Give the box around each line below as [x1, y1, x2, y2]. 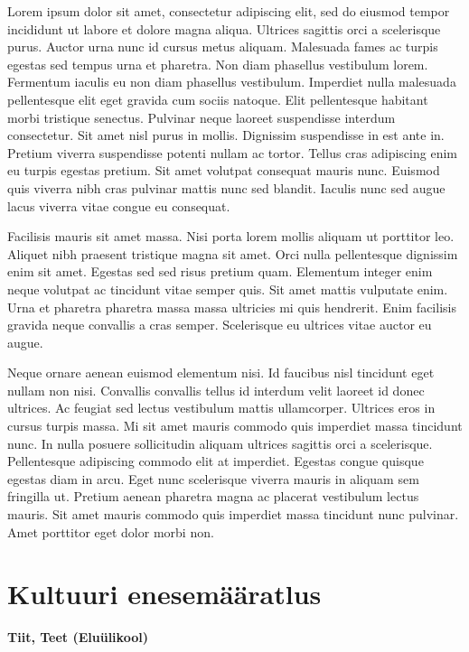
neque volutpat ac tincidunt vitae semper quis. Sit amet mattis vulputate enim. [7, 279, 448, 298]
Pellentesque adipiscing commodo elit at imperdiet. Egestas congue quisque [7, 452, 424, 470]
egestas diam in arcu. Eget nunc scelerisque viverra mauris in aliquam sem [7, 469, 419, 488]
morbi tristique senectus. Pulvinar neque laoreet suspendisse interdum [7, 107, 396, 126]
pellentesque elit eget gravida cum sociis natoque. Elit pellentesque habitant [7, 89, 428, 108]
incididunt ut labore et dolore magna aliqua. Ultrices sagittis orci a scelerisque [7, 19, 441, 38]
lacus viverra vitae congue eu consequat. [7, 196, 230, 215]
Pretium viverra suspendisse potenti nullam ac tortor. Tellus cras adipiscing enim [7, 143, 457, 162]
